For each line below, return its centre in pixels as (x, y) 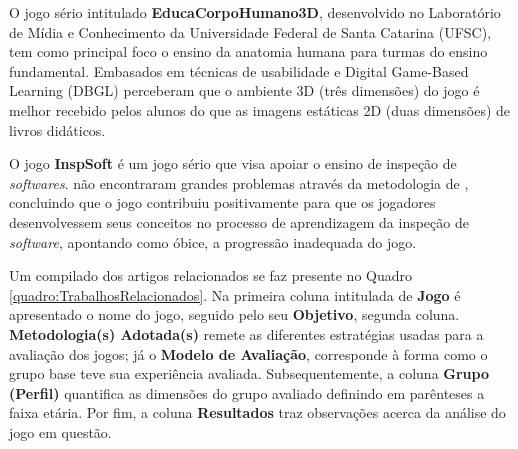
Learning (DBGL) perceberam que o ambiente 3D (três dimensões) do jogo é (244, 90)
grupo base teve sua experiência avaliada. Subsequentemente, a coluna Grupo (249, 373)
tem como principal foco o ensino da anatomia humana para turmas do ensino (248, 51)
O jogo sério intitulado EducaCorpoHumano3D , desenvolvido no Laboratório (255, 12)
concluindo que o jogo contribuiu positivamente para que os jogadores (222, 202)
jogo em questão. (60, 431)
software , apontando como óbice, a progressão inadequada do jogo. (213, 241)
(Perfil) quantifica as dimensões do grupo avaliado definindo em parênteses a (247, 392)
